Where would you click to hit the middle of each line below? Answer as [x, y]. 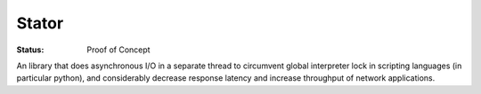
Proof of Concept [118, 50]
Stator [40, 23]
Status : [30, 50]
